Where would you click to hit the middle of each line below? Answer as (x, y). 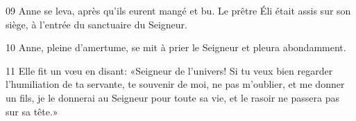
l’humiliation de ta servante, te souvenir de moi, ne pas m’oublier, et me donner (175, 84)
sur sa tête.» (32, 111)
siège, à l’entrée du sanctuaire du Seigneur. (96, 24)
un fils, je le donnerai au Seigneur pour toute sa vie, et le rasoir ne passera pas (172, 97)
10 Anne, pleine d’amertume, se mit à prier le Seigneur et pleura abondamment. (176, 47)
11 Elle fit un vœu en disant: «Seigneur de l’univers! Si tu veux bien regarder (169, 70)
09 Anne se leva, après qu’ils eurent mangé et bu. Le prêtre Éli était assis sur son (178, 10)
